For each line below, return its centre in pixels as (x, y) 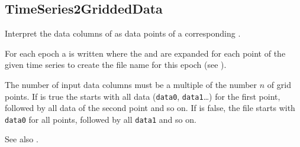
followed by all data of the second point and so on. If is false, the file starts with (150, 108)
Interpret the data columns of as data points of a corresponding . (123, 33)
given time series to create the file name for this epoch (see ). (116, 65)
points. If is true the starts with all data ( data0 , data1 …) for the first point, (143, 96)
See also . (22, 139)
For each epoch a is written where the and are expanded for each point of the (145, 53)
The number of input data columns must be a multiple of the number (131, 84)
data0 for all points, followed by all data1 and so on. (101, 119)
